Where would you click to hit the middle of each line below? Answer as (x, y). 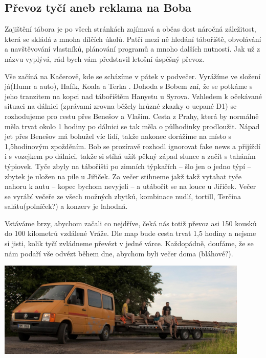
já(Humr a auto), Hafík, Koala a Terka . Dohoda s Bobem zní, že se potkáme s (129, 86)
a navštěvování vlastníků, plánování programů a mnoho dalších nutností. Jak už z (132, 49)
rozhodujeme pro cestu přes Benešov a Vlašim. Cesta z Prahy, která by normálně (132, 116)
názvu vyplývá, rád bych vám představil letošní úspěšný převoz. (105, 58)
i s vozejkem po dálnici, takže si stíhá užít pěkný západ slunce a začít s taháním (130, 156)
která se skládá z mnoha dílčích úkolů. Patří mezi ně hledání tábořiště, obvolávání (133, 39)
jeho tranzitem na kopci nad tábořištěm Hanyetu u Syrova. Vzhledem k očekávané (134, 96)
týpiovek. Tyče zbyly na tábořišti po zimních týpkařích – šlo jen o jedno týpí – (128, 166)
